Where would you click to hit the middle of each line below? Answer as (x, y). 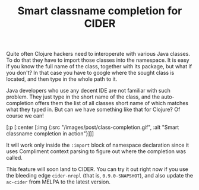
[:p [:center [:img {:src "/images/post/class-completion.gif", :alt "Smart (93, 127)
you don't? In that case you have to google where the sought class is (90, 73)
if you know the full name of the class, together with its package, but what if (99, 66)
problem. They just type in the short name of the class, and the (83, 97)
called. (14, 158)
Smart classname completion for (100, 11)
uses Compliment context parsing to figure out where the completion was (96, 151)
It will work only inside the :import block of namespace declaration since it (97, 145)
